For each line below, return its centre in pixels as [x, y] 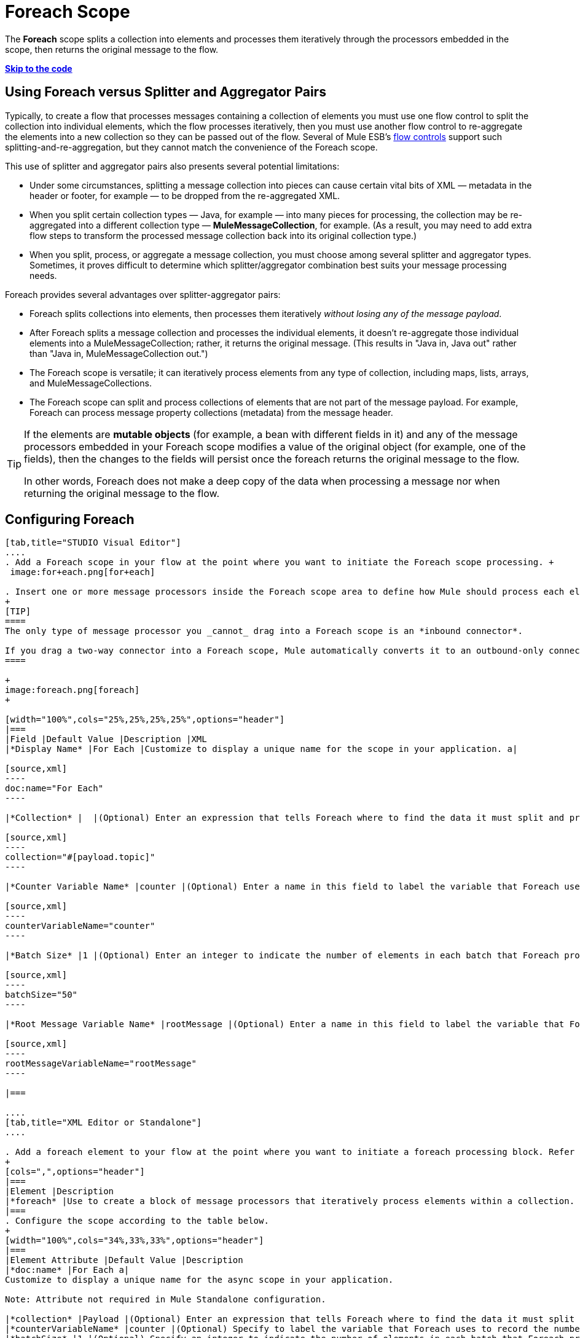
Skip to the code [39, 68]
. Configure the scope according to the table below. [137, 1221]
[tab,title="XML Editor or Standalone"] [104, 1123]
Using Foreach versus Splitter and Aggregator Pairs [166, 92]
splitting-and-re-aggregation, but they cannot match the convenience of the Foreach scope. [191, 147]
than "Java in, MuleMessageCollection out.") [119, 353]
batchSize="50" [41, 995]
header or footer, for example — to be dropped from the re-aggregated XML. [185, 195]
